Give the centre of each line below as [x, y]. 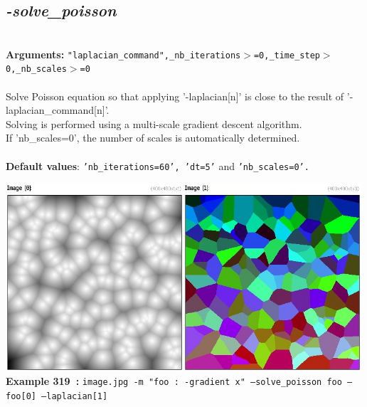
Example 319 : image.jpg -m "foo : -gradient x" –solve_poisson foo [174, 381]
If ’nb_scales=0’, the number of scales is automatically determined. [153, 138]
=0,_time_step [287, 55]
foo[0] [21, 397]
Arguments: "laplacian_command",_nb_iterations [123, 54]
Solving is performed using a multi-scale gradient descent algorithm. [154, 123]
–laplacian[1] [75, 397]
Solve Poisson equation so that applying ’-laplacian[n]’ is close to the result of [175, 96]
